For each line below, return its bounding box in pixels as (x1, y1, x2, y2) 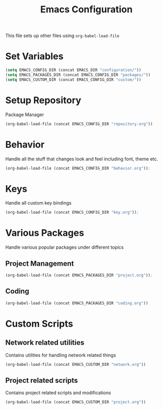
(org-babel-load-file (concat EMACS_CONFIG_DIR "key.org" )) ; (5, 210, 139, 215)
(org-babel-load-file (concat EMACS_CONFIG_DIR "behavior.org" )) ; (5, 165, 151, 171)
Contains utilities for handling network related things (5, 352, 116, 358)
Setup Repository (5, 94, 81, 106)
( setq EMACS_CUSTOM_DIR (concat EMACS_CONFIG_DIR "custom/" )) (5, 77, 141, 82)
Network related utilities (5, 338, 85, 347)
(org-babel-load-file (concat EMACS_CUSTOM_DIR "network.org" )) (5, 362, 146, 367)
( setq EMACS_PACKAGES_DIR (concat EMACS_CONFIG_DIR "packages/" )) (5, 72, 151, 78)
